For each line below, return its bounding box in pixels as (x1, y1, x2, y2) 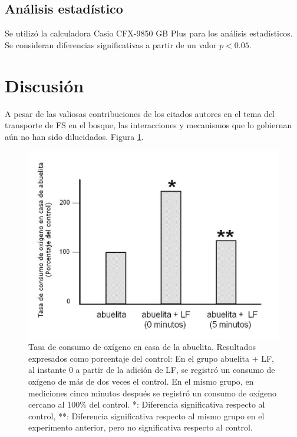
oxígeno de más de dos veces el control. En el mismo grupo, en (28, 375, 254, 387)
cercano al (28, 398, 65, 411)
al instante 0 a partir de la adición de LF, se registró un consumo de (28, 363, 275, 376)
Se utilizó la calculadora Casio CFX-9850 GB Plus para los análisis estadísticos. (5, 27, 293, 39)
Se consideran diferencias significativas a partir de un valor (5, 38, 217, 51)
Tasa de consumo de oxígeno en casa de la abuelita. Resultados (28, 341, 256, 353)
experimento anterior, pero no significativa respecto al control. (28, 421, 253, 433)
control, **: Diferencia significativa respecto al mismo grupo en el (28, 409, 265, 422)
